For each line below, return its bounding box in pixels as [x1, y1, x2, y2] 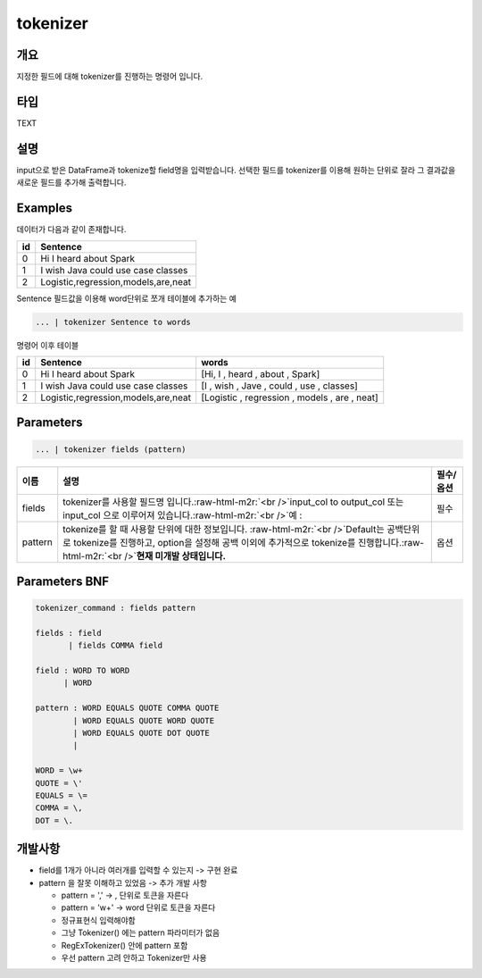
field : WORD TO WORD [35, 665, 130, 676]
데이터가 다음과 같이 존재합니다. [16, 224, 127, 235]
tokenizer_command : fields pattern [35, 603, 196, 614]
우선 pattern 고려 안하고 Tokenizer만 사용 [61, 952, 207, 963]
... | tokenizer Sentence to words [35, 317, 191, 327]
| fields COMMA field [68, 640, 163, 651]
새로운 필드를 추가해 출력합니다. [16, 177, 127, 188]
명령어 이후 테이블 [16, 339, 79, 350]
